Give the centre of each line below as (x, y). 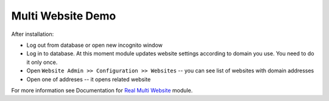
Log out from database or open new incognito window (94, 45)
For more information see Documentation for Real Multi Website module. (102, 90)
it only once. (42, 62)
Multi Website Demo (64, 16)
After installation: (33, 34)
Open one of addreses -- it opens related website (89, 79)
